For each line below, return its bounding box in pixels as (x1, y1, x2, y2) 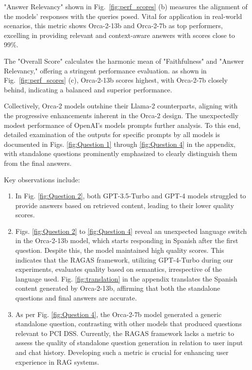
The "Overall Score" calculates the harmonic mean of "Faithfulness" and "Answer (4, 55, 244, 66)
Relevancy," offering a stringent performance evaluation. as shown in (4, 65, 207, 75)
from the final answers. (4, 158, 72, 168)
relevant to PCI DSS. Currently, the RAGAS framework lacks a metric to (15, 328, 234, 338)
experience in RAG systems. (15, 356, 99, 367)
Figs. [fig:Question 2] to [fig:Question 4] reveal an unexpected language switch (15, 226, 247, 236)
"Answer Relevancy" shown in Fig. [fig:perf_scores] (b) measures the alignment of (4, 1, 248, 11)
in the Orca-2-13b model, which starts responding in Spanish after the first (15, 235, 238, 246)
